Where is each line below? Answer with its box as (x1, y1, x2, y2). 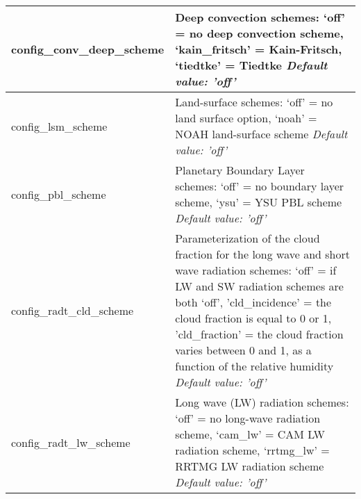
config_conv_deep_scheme (11, 41, 165, 57)
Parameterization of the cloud (175, 230, 320, 246)
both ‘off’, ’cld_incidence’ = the (175, 294, 332, 310)
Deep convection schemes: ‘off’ (175, 9, 345, 25)
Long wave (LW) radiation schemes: (175, 394, 349, 410)
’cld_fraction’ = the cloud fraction (175, 326, 344, 342)
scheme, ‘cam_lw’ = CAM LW (175, 426, 326, 442)
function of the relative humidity (175, 358, 334, 374)
